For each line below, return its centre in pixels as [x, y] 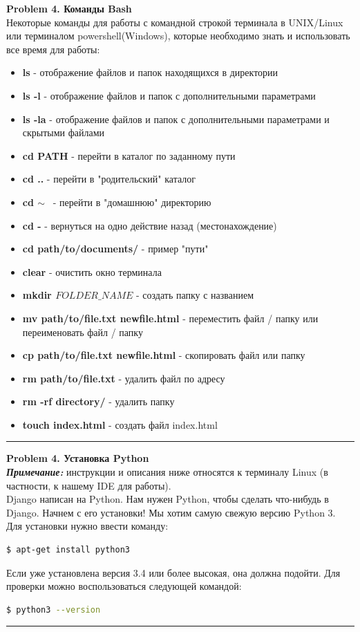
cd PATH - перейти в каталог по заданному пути [129, 155]
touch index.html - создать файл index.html [120, 424]
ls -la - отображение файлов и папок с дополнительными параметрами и [176, 119]
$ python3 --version [54, 610]
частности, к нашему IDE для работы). [89, 485]
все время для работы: [53, 49]
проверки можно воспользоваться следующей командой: [124, 586]
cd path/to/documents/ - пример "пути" [115, 249]
